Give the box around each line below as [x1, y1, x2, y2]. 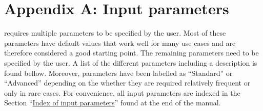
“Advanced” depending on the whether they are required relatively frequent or [4, 77, 251, 88]
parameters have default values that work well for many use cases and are [4, 37, 236, 48]
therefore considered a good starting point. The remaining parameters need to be [4, 47, 259, 58]
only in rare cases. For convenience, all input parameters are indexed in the [4, 87, 240, 98]
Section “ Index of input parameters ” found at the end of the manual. [4, 97, 221, 108]
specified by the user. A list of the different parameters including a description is [4, 57, 257, 68]
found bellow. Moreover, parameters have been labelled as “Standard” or [4, 67, 233, 78]
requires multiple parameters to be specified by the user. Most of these [4, 27, 226, 38]
